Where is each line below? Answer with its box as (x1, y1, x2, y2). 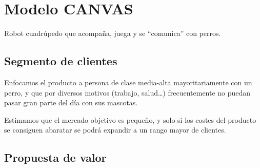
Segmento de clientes (4, 53, 117, 69)
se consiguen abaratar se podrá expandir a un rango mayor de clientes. (4, 124, 226, 135)
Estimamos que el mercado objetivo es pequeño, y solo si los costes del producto (4, 114, 256, 125)
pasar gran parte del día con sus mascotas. (4, 97, 138, 108)
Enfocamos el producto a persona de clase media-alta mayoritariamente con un (4, 77, 252, 87)
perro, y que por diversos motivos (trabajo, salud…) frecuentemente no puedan (4, 87, 251, 98)
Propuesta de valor (4, 150, 107, 165)
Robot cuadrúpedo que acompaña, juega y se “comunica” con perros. (4, 28, 221, 39)
